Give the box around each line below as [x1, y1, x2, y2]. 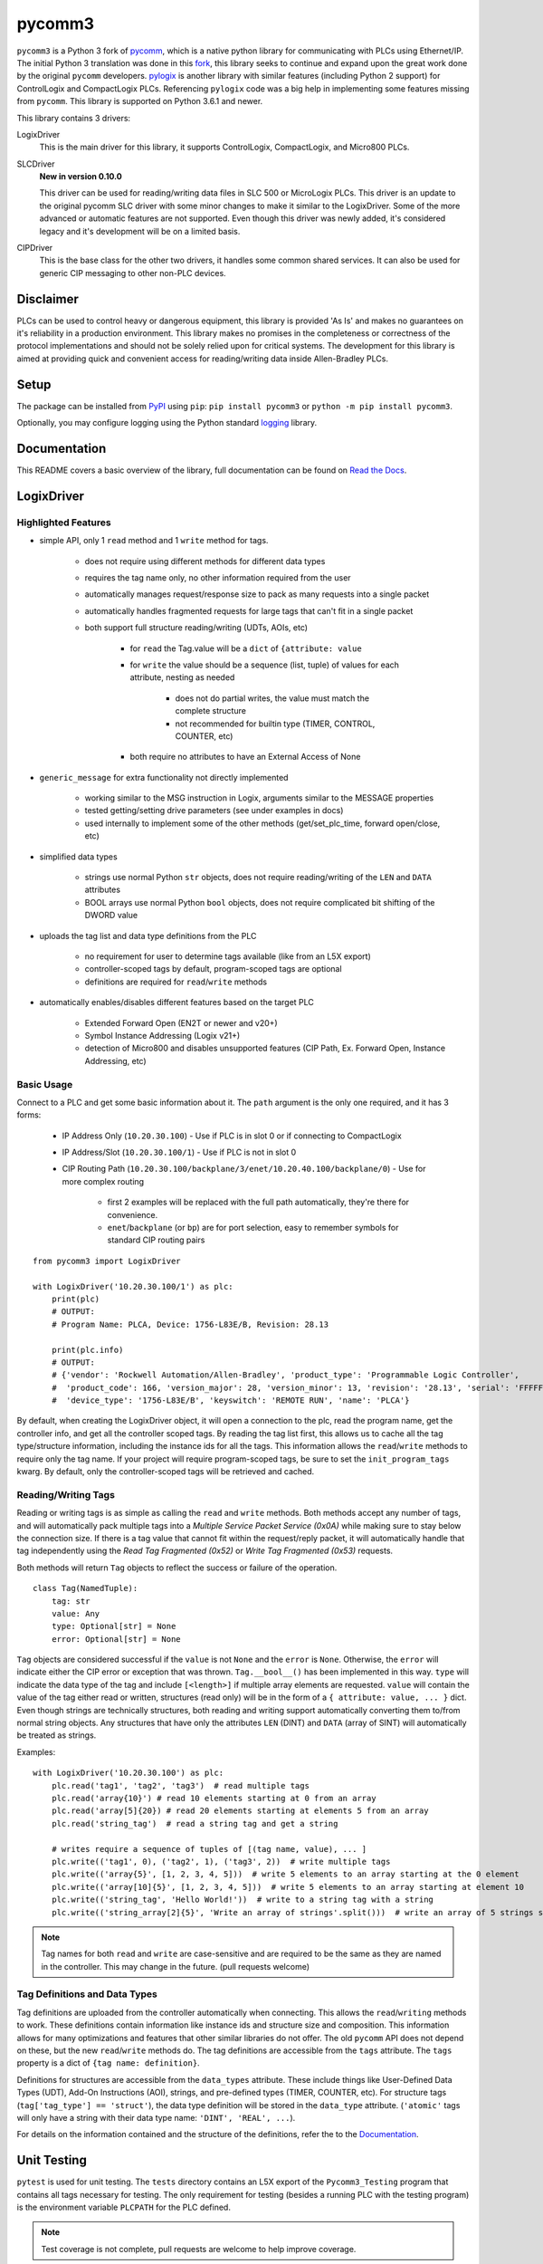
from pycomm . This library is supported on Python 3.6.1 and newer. [16, 96, 263, 107]
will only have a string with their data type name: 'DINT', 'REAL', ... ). [16, 2112, 296, 2123]
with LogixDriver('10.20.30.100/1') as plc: [33, 1281, 234, 1291]
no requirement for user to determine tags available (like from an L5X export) [84, 951, 371, 962]
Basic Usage [16, 1078, 73, 1090]
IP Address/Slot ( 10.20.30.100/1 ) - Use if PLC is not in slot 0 [62, 1146, 297, 1158]
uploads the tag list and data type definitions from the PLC [39, 930, 257, 941]
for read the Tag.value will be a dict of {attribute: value [129, 643, 362, 654]
